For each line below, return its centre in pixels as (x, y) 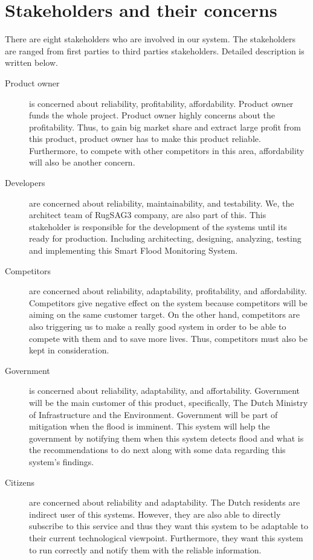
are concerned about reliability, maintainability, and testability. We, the (162, 203)
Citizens (20, 482)
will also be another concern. (82, 162)
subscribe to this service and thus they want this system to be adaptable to (169, 526)
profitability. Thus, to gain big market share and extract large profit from (165, 127)
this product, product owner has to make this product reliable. (145, 139)
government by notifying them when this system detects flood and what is (166, 438)
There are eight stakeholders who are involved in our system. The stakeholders (150, 39)
